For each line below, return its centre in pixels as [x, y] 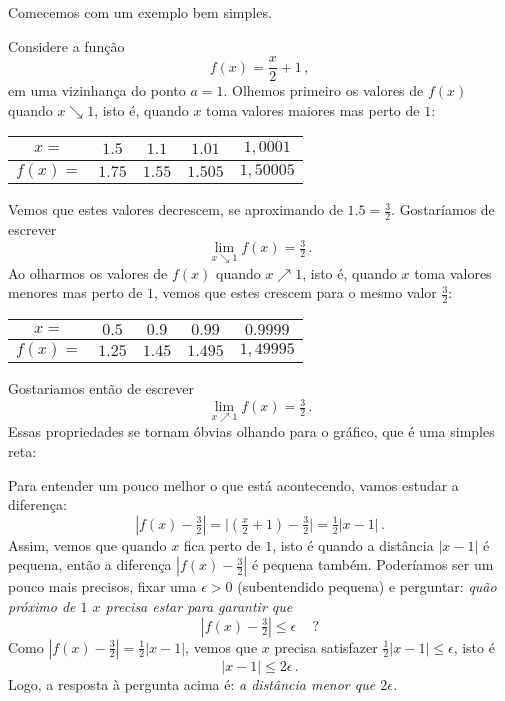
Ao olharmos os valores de [88, 272]
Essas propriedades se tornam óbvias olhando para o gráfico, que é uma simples [251, 431]
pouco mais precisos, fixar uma [102, 586]
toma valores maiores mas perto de [313, 109]
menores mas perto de [75, 292]
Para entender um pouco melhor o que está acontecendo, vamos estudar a [233, 484]
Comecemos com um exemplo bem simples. [140, 12]
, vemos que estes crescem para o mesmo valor [295, 292]
